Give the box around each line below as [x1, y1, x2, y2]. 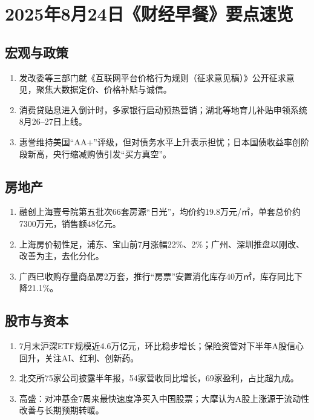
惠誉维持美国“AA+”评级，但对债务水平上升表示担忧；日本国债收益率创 [19, 135, 301, 148]
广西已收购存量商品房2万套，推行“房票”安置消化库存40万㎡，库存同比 [19, 269, 295, 282]
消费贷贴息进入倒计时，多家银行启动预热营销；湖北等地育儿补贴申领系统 [19, 103, 307, 116]
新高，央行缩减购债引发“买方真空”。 [27, 147, 172, 160]
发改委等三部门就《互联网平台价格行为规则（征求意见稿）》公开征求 [19, 71, 286, 84]
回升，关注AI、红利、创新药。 [19, 351, 139, 364]
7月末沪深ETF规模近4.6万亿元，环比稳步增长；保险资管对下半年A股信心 [19, 340, 304, 352]
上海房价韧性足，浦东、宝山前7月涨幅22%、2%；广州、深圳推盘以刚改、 [19, 237, 305, 250]
